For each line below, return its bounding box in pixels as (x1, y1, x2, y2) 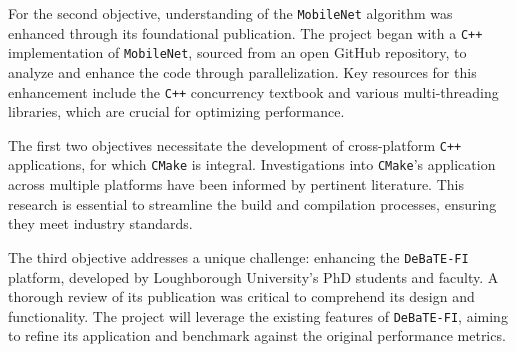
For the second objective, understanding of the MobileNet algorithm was (8, 3, 453, 23)
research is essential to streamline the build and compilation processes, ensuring (8, 193, 497, 214)
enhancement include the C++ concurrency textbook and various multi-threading (8, 81, 499, 102)
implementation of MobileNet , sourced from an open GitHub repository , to (8, 42, 467, 63)
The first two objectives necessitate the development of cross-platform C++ (8, 134, 462, 155)
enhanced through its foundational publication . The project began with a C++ (8, 22, 483, 43)
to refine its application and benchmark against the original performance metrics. (8, 325, 506, 346)
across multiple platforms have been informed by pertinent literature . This (8, 174, 464, 195)
